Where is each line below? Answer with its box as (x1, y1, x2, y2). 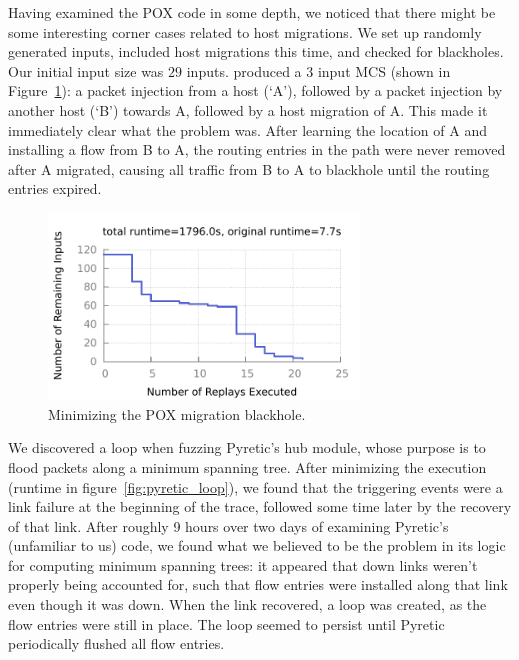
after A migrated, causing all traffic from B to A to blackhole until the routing (8, 158, 490, 179)
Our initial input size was (8, 60, 164, 81)
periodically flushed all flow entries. (8, 633, 225, 654)
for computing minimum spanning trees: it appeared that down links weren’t (8, 554, 478, 575)
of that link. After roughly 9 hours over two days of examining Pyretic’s (8, 515, 449, 536)
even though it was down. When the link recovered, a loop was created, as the (8, 594, 487, 615)
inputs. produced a (186, 60, 302, 81)
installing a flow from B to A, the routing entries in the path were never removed (8, 139, 506, 160)
